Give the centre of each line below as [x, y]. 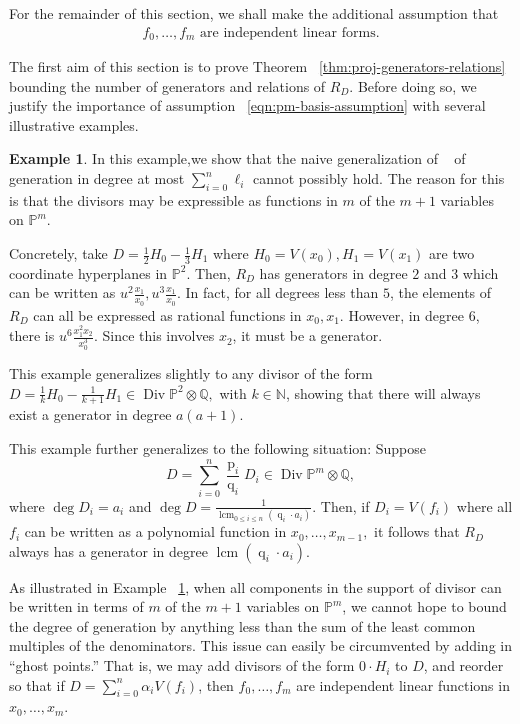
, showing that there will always [383, 392]
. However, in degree [401, 314]
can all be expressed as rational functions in [167, 314]
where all [484, 505]
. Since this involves [154, 335]
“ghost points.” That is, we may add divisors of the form [182, 665]
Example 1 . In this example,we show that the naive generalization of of [237, 158]
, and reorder [463, 665]
